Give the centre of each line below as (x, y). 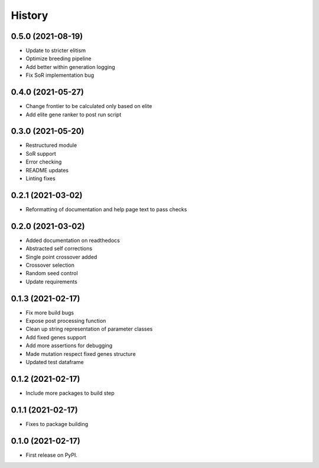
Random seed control (52, 273)
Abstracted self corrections (59, 248)
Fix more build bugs (50, 312)
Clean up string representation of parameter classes (89, 329)
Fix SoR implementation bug (60, 75)
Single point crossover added (61, 257)
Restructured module (51, 145)
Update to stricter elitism (56, 51)
